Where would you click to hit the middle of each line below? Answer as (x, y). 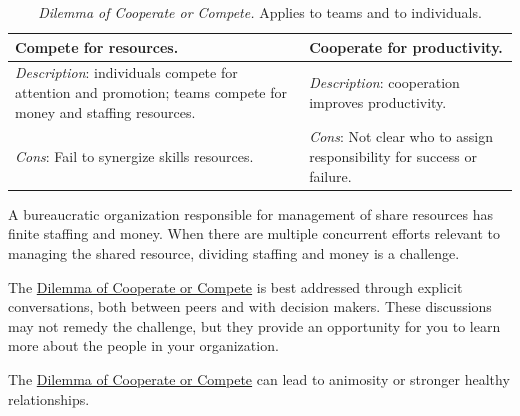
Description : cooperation (384, 82)
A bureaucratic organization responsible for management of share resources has (250, 213)
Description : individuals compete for (126, 72)
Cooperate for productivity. (406, 46)
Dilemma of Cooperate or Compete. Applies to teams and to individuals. (260, 12)
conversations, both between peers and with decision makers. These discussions (250, 306)
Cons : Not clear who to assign (401, 136)
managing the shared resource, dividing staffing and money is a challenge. (234, 252)
